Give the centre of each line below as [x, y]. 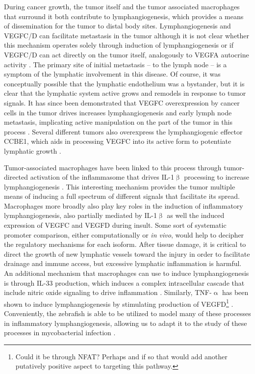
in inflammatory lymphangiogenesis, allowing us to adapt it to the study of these [126, 323]
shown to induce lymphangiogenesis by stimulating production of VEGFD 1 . [119, 303]
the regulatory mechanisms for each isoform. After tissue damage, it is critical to [125, 244]
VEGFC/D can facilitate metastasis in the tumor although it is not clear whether [127, 35]
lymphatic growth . [33, 150]
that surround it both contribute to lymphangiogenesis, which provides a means [124, 16]
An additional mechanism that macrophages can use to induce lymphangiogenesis [127, 273]
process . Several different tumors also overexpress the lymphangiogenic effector [123, 131]
